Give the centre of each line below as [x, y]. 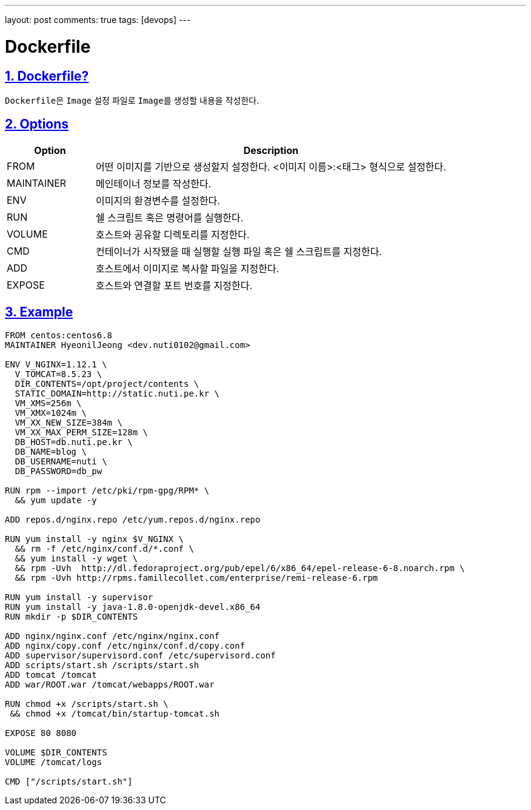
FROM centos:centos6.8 [59, 335]
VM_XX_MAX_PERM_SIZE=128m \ [82, 432]
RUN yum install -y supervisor [79, 597]
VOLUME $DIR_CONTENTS [56, 752]
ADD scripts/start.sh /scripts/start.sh [102, 665]
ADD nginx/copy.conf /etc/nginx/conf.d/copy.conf [125, 645]
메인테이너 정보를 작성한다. [153, 183]
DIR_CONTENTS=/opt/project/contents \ [107, 383]
